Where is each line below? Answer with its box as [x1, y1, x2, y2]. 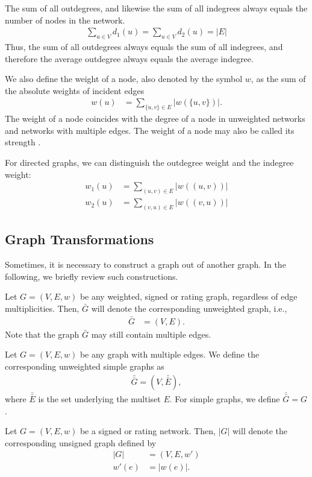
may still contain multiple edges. [91, 327, 211, 340]
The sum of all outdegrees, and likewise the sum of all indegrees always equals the [5, 2, 308, 14]
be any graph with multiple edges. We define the [80, 348, 260, 361]
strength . [5, 136, 41, 148]
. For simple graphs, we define [169, 393, 280, 405]
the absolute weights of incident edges [5, 84, 145, 96]
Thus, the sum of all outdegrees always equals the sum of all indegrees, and [5, 40, 283, 53]
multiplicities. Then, [5, 302, 80, 314]
